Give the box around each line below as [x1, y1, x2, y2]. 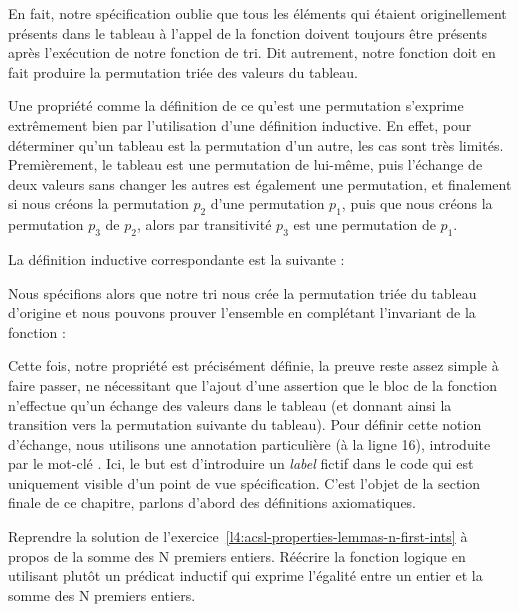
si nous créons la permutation [8, 193, 189, 214]
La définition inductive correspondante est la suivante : [8, 248, 345, 269]
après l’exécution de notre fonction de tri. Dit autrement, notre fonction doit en [8, 42, 496, 63]
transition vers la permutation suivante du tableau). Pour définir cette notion [8, 414, 482, 435]
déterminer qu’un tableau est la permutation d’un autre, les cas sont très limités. [8, 134, 504, 155]
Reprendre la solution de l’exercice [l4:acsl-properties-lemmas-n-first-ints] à [8, 526, 468, 547]
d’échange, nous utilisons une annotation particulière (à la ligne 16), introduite [8, 433, 491, 454]
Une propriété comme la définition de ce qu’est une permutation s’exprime [8, 95, 464, 116]
